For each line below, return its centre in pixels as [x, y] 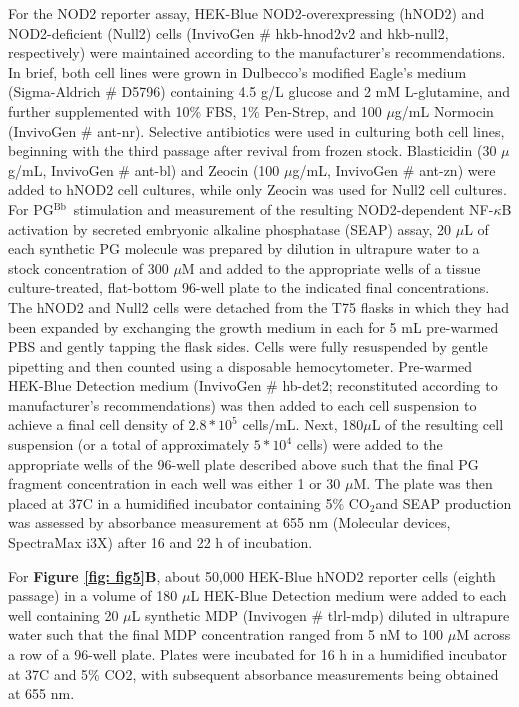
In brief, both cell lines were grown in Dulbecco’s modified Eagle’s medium [237, 71]
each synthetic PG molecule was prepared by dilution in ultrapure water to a [244, 248]
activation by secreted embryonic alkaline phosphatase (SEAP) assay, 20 [230, 228]
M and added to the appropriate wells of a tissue [331, 267]
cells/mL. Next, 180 [303, 424]
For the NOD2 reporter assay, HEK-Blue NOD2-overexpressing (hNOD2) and [246, 13]
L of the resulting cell [437, 424]
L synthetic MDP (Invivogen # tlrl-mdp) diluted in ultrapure [320, 614]
